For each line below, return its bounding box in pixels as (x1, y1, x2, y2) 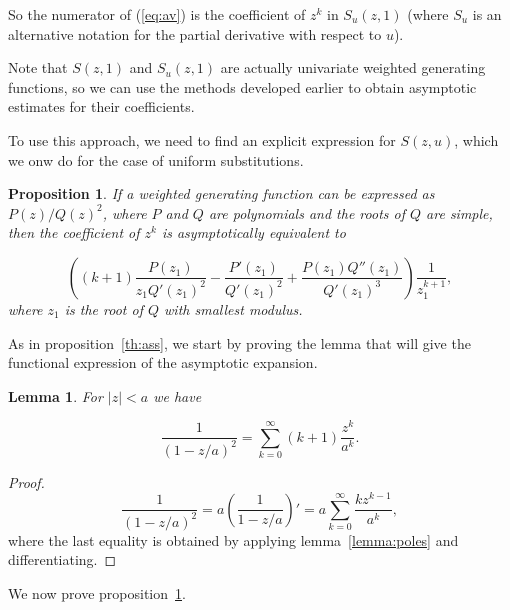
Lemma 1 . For (8, 385, 103, 406)
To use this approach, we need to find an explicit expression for (8, 129, 396, 150)
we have (153, 385, 202, 406)
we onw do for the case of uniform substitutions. (8, 149, 304, 170)
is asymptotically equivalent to (161, 222, 346, 243)
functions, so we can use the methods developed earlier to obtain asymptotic (8, 76, 477, 97)
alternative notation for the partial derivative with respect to (8, 23, 382, 44)
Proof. (8, 471, 45, 492)
